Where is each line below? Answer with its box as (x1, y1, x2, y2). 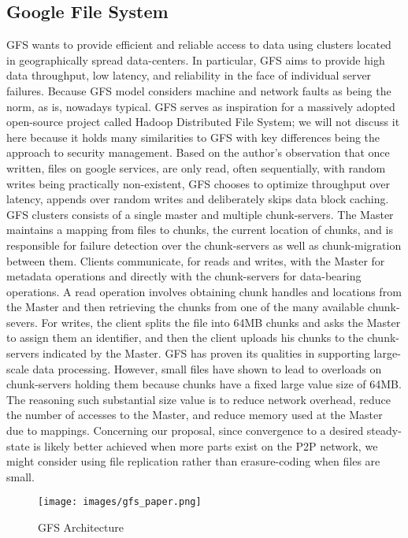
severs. (6, 314, 38, 330)
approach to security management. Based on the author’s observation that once (6, 144, 390, 161)
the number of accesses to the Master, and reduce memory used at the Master (6, 406, 383, 423)
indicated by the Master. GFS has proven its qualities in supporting (43, 345, 370, 362)
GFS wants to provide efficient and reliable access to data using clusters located (6, 36, 391, 53)
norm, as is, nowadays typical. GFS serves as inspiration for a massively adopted (6, 98, 395, 114)
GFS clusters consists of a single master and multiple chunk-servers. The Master (6, 206, 394, 222)
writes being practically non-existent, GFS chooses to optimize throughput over (6, 175, 390, 191)
